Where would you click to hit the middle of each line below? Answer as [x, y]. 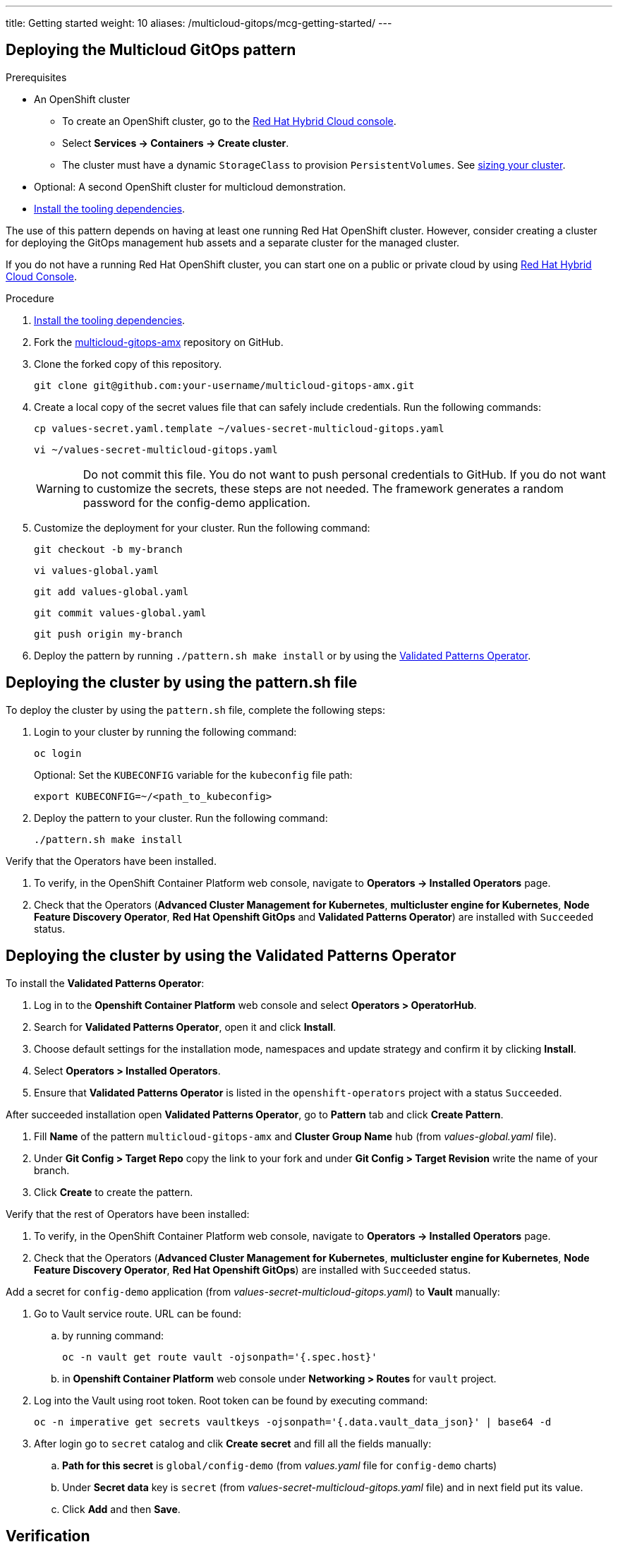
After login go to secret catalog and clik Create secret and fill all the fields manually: [233, 1443]
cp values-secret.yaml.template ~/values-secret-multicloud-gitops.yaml [239, 428]
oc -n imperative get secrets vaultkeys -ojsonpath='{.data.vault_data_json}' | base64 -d [293, 1422]
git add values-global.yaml [111, 591]
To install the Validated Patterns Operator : [105, 983]
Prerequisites [36, 77]
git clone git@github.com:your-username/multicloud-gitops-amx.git [224, 385]
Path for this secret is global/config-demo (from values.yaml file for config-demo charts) [280, 1465]
